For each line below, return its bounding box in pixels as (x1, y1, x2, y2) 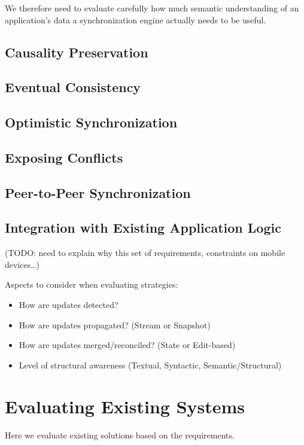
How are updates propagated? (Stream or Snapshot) (19, 318, 211, 331)
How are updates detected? (19, 298, 118, 311)
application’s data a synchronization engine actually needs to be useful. (5, 13, 266, 26)
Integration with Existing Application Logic (5, 218, 281, 237)
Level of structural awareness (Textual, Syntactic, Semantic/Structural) (19, 358, 282, 371)
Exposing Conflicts (5, 148, 123, 166)
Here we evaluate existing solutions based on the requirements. (5, 428, 235, 441)
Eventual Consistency (5, 78, 141, 96)
